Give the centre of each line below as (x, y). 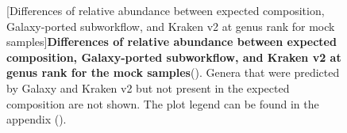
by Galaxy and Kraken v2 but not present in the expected (148, 87)
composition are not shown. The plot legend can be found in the (163, 103)
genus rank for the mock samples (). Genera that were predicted (173, 72)
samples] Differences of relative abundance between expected (172, 42)
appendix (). (37, 119)
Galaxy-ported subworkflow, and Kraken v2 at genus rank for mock (171, 26)
